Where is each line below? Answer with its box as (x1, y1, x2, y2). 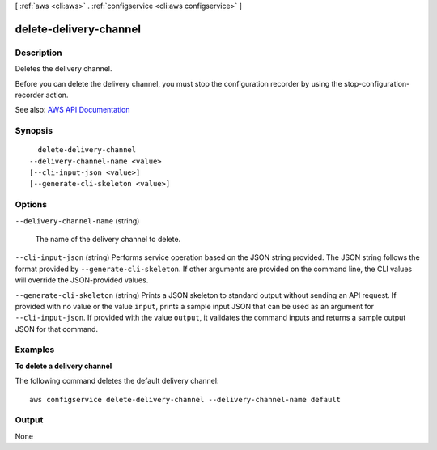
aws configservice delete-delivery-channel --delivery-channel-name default (29, 395, 342, 404)
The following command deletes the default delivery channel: (15, 376, 219, 386)
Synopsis (15, 125, 53, 137)
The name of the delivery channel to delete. (35, 234, 181, 244)
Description (15, 47, 62, 58)
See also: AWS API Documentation (15, 105, 130, 115)
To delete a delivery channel (15, 361, 112, 371)
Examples (15, 344, 55, 355)
